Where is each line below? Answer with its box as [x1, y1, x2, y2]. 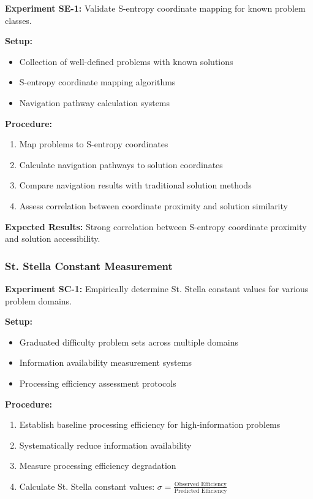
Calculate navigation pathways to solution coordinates [19, 158, 223, 171]
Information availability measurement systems [19, 356, 192, 369]
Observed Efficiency [174, 481, 227, 487]
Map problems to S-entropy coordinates [19, 137, 168, 150]
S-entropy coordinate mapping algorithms [19, 75, 176, 88]
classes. [5, 14, 32, 26]
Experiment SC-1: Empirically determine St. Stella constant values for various [5, 282, 309, 295]
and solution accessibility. [5, 232, 100, 245]
